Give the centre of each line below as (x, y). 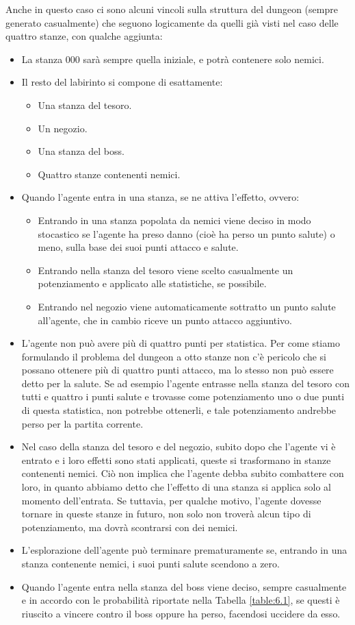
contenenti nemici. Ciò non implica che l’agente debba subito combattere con (183, 473)
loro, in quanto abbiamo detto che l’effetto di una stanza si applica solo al (176, 487)
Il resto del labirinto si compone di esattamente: (122, 82)
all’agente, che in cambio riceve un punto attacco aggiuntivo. (165, 320)
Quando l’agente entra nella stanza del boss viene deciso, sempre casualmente (184, 586)
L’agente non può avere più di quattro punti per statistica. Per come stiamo (181, 343)
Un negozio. (63, 128)
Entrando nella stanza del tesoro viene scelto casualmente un (166, 270)
